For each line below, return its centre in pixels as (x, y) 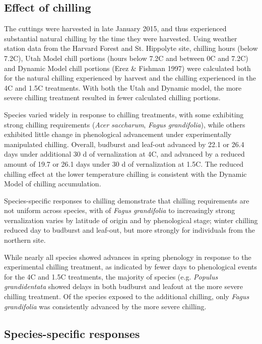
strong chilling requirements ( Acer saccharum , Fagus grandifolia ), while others (125, 124)
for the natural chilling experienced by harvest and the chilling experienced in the (130, 78)
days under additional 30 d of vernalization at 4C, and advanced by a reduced (124, 154)
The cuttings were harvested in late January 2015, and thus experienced (115, 28)
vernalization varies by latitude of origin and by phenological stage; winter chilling (131, 220)
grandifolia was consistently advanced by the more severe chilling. (105, 306)
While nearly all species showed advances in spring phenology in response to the (128, 257)
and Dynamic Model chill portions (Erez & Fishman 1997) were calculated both (127, 68)
